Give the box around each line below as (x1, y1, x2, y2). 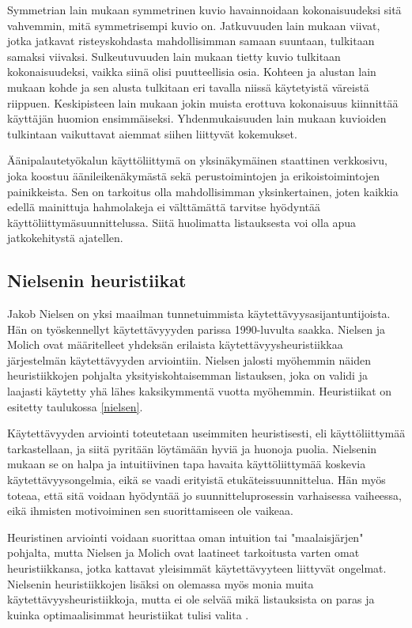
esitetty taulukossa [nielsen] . (7, 398, 143, 414)
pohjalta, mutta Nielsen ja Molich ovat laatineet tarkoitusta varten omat (7, 544, 360, 561)
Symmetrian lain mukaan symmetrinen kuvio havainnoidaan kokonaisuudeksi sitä (7, 2, 402, 17)
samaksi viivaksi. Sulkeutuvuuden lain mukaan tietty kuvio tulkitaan (7, 47, 341, 64)
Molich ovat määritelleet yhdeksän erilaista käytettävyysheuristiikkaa (7, 336, 343, 353)
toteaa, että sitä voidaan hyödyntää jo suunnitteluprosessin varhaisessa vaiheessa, (7, 486, 403, 503)
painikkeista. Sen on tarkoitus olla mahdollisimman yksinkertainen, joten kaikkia (7, 183, 399, 199)
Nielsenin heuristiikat (7, 268, 187, 293)
